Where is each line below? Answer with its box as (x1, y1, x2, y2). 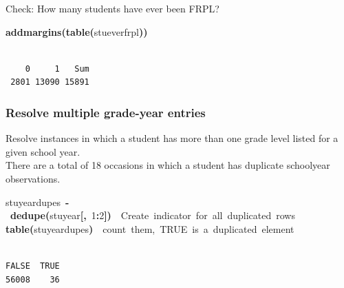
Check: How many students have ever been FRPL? (6, 1, 219, 15)
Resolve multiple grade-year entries (6, 103, 206, 121)
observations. (6, 171, 61, 185)
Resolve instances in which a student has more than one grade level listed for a (6, 131, 338, 145)
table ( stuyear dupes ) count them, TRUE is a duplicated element (6, 221, 294, 236)
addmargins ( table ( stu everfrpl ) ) (6, 24, 148, 39)
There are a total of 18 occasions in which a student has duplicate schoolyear (6, 158, 330, 172)
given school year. (6, 144, 80, 158)
